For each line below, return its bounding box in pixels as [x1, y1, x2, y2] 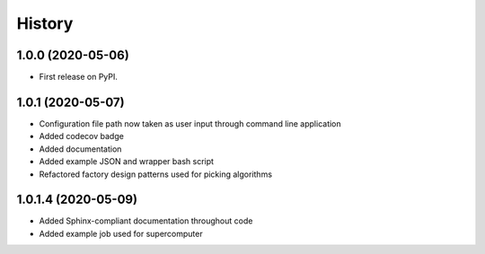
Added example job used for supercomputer [39, 228, 203, 239]
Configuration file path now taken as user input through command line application [39, 118, 341, 129]
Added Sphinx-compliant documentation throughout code [39, 215, 253, 226]
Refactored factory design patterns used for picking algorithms [39, 169, 273, 180]
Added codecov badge [39, 131, 125, 142]
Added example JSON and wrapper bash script [39, 156, 215, 167]
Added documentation [39, 144, 122, 154]
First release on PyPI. [39, 72, 119, 83]
